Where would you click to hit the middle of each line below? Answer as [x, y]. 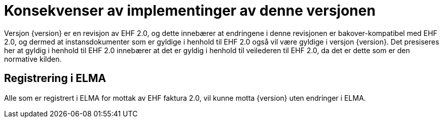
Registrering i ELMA [55, 78]
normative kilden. [33, 59]
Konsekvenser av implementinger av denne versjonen [190, 11]
